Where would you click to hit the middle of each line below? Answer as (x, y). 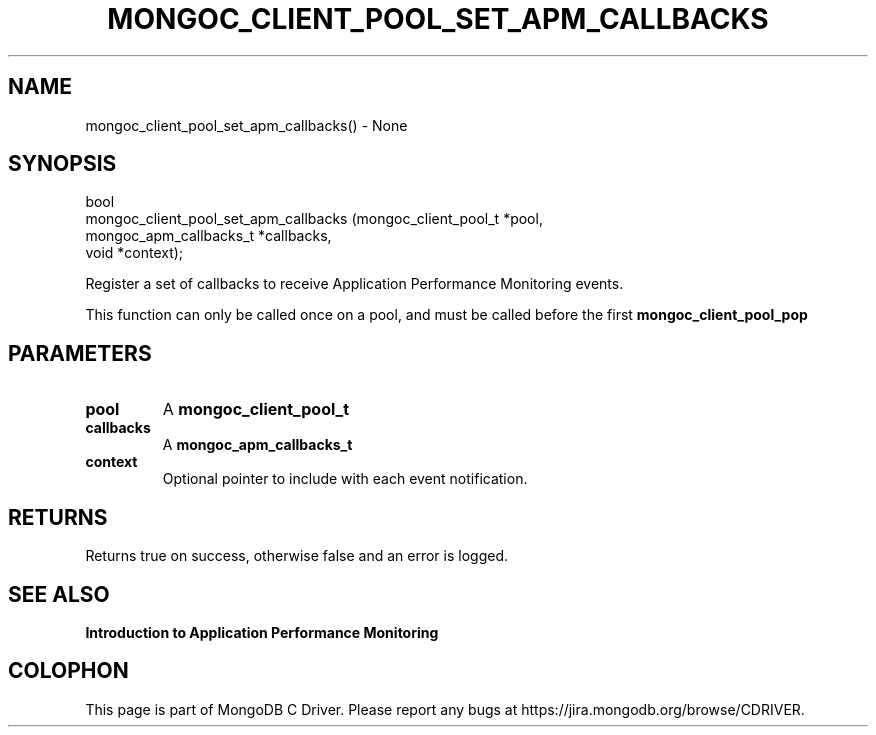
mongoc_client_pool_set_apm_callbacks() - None (246, 125)
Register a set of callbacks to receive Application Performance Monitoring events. (354, 284)
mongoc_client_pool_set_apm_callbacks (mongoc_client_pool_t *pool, (314, 219)
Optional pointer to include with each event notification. (345, 479)
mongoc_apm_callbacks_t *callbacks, (208, 236)
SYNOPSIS (62, 164)
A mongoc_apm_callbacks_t (257, 445)
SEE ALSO (59, 594)
